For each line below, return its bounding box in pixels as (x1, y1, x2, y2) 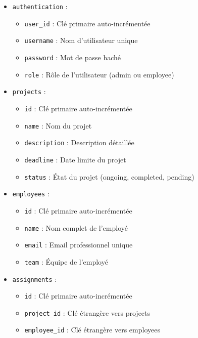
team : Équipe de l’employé (24, 256, 108, 267)
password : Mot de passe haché (24, 52, 121, 62)
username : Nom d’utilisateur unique (24, 35, 138, 46)
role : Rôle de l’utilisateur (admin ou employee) (24, 69, 174, 79)
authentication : (12, 1, 68, 11)
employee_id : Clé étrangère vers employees (24, 324, 160, 335)
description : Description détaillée (24, 137, 134, 148)
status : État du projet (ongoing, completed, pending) (24, 171, 194, 182)
